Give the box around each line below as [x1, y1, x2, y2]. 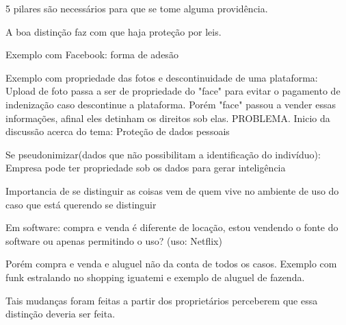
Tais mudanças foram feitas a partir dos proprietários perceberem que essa [5, 293, 318, 307]
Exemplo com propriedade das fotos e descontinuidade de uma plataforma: [5, 70, 318, 84]
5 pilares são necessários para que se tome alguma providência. [5, 1, 268, 15]
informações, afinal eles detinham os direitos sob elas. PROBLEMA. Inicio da [5, 110, 330, 125]
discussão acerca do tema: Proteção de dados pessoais [5, 124, 230, 139]
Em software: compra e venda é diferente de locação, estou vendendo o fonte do [5, 220, 338, 234]
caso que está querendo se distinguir [5, 197, 157, 211]
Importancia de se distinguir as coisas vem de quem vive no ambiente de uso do [5, 183, 339, 197]
